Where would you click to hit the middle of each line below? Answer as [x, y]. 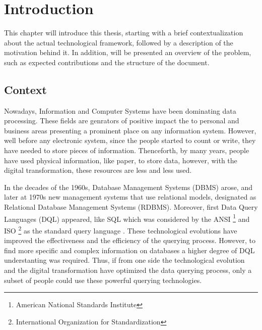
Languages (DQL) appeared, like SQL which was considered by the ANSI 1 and [127, 218]
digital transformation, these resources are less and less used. [98, 170]
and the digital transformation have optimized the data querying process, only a [128, 270]
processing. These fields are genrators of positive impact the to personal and [122, 121]
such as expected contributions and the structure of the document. [107, 62]
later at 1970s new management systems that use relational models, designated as [130, 197]
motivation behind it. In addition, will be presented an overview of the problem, [128, 52]
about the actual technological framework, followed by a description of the [119, 42]
